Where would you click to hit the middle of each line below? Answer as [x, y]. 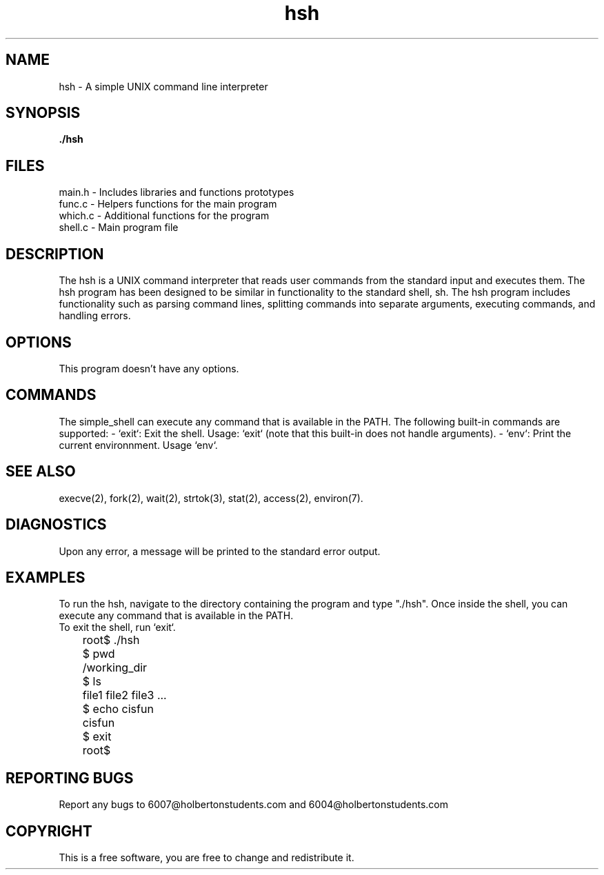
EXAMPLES [46, 577]
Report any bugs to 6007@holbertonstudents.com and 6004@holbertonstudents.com [253, 805]
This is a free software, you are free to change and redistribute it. [207, 858]
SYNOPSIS [43, 113]
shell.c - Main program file [119, 228]
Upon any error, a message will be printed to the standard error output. [220, 551]
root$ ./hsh [111, 640]
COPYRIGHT [49, 831]
